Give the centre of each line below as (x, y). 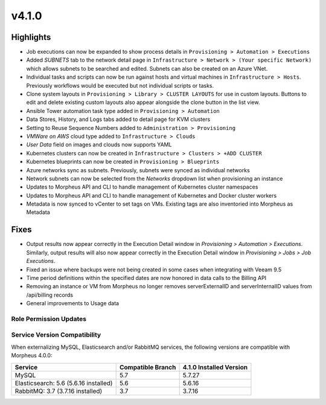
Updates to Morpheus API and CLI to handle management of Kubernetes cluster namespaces (142, 187)
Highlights (31, 37)
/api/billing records (50, 295)
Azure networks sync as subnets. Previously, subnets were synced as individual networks (138, 170)
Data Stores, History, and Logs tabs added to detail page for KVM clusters (118, 119)
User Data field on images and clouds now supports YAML (99, 144)
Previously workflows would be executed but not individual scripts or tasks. (120, 85)
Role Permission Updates (49, 319)
